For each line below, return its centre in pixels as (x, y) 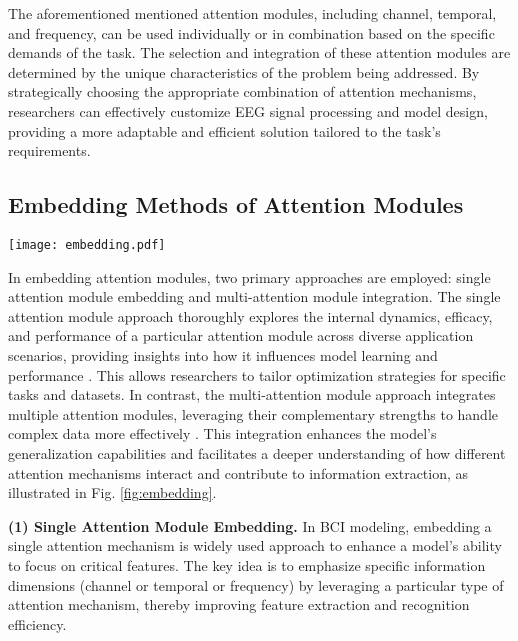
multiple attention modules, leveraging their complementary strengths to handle (253, 413)
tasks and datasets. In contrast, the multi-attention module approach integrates (252, 394)
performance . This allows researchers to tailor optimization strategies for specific (257, 374)
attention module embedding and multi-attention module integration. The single (254, 296)
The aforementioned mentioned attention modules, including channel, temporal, (252, 13)
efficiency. (37, 623)
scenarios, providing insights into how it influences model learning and (223, 354)
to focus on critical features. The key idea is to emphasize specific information (247, 564)
